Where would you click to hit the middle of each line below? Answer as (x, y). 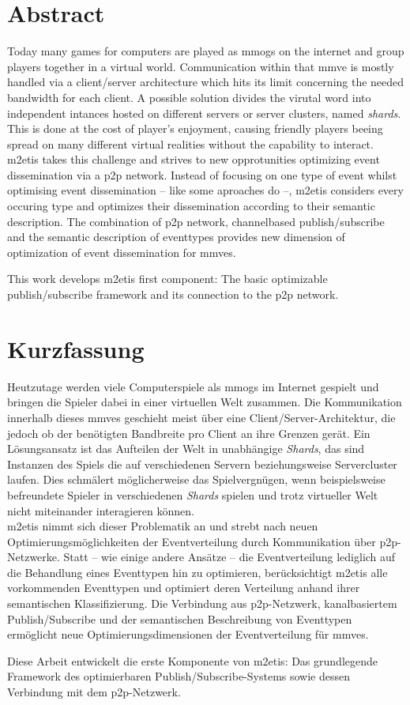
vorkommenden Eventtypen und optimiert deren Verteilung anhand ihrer (184, 588)
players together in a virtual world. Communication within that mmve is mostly (201, 66)
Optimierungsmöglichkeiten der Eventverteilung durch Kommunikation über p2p (203, 541)
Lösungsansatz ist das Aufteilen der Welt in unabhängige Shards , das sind (186, 449)
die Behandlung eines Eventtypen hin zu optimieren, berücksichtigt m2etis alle (197, 572)
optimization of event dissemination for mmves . (122, 252)
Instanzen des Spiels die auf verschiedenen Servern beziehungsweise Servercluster (202, 464)
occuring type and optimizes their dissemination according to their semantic (191, 206)
